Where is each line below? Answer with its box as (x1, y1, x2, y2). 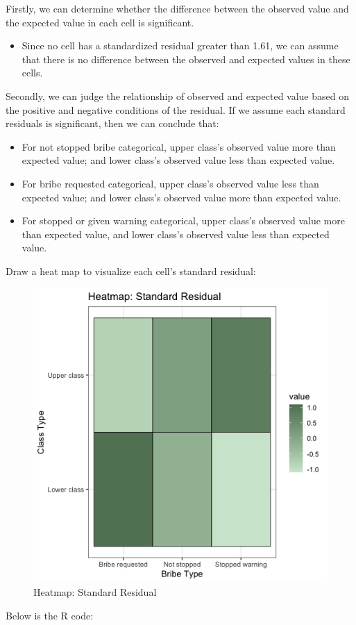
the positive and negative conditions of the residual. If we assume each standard (6, 102, 346, 117)
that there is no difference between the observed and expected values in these (22, 51, 350, 66)
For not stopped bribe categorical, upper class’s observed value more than (22, 139, 336, 153)
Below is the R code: (6, 608, 94, 622)
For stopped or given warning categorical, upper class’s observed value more (22, 213, 345, 228)
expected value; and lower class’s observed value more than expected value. (22, 190, 341, 204)
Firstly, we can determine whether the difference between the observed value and (6, 1, 349, 15)
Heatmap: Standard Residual (33, 585, 157, 599)
